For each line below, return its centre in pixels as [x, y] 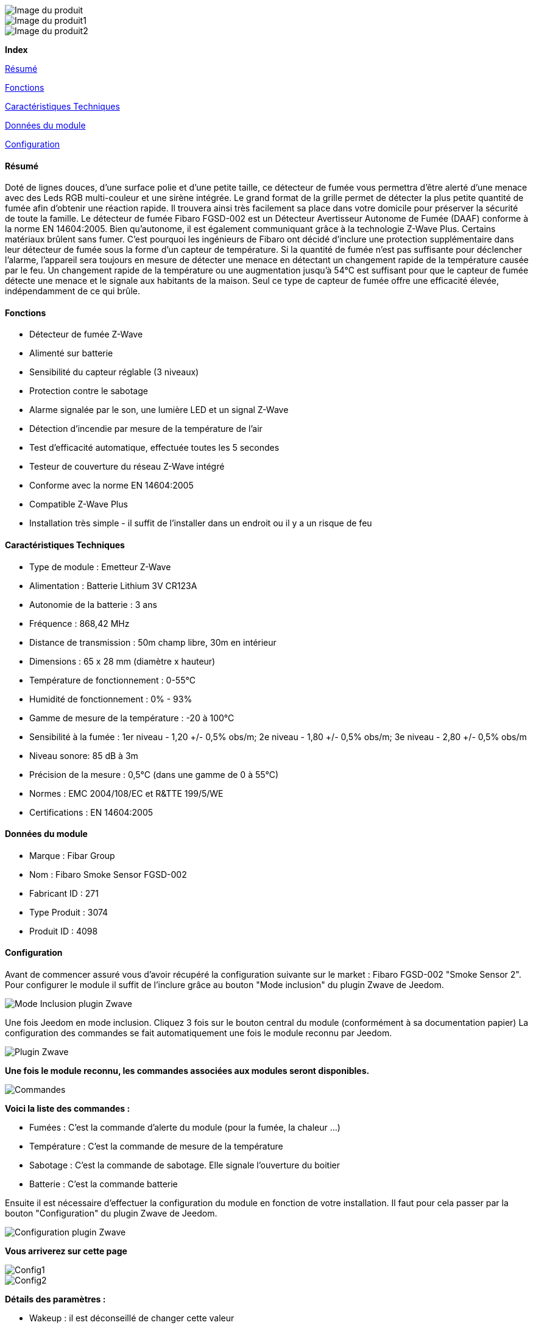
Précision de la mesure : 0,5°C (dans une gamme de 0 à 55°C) [154, 774]
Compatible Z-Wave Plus [79, 504]
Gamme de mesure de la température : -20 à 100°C [132, 718]
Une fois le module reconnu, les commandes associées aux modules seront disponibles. [187, 1071]
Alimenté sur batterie [71, 353]
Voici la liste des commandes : [68, 1109]
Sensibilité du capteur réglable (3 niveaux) [114, 372]
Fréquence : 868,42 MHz [79, 623]
